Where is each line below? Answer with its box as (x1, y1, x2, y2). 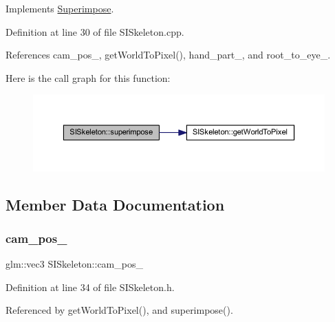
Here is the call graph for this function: (6, 70, 171, 85)
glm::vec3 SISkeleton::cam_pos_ (6, 257, 143, 271)
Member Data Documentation (6, 193, 225, 215)
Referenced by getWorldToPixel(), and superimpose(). (6, 303, 233, 317)
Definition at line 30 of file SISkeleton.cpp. (6, 24, 184, 39)
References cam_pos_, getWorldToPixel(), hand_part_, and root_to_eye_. (6, 47, 331, 62)
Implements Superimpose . (6, 1, 114, 15)
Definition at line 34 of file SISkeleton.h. (6, 279, 175, 294)
